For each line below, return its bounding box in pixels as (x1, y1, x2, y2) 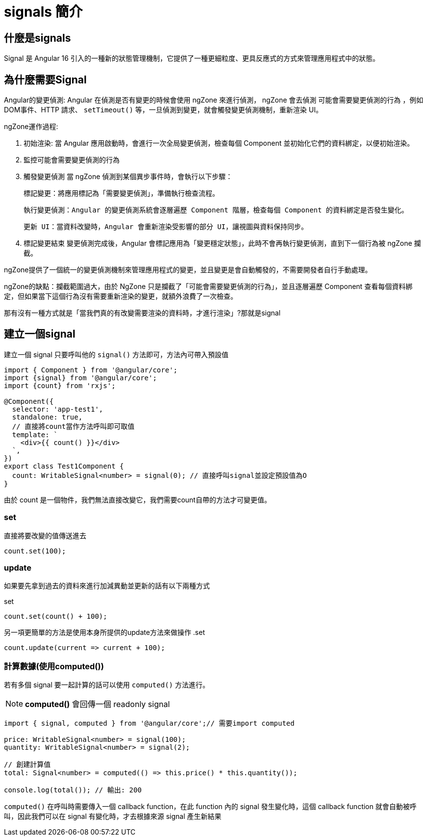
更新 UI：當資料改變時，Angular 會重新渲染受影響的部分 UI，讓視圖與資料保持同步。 (24, 223, 308, 231)
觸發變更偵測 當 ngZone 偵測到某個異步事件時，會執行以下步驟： (24, 172, 233, 181)
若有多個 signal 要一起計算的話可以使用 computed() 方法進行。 (4, 681, 209, 689)
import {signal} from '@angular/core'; (4, 373, 157, 382)
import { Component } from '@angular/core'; (4, 366, 178, 374)
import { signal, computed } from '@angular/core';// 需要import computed (4, 719, 295, 728)
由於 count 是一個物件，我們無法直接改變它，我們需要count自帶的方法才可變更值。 (4, 495, 271, 504)
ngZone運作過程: (4, 122, 58, 131)
